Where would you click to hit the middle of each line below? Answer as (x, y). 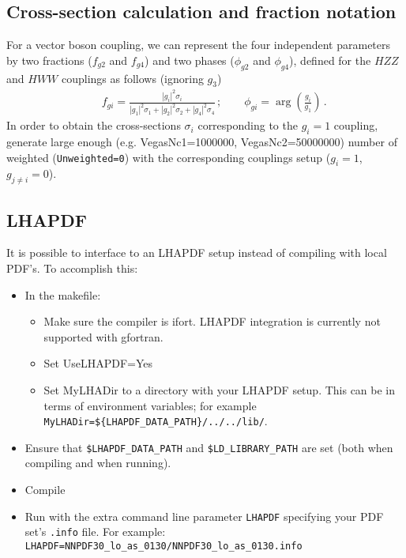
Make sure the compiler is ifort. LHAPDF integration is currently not (212, 321)
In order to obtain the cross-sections (94, 125)
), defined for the (330, 60)
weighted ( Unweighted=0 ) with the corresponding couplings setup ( (169, 157)
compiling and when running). (98, 463)
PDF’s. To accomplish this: (72, 268)
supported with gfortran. (103, 336)
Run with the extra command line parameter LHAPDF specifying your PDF (204, 516)
